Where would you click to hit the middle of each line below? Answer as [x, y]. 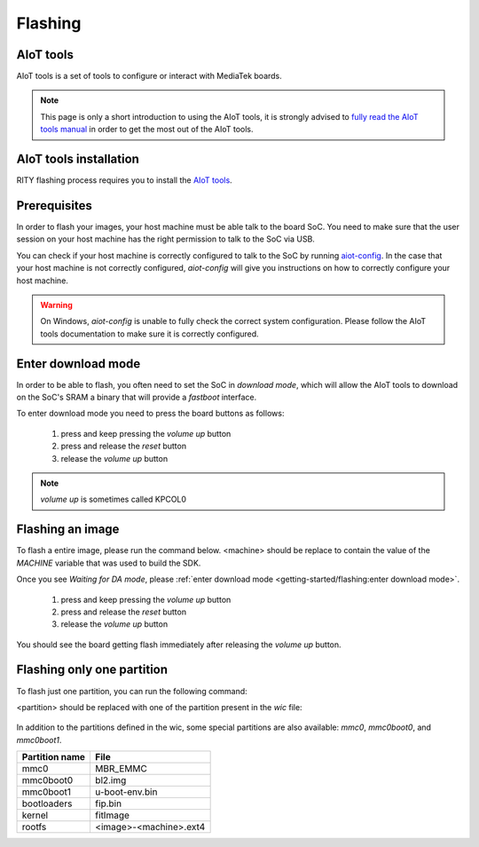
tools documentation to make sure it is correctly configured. [149, 334]
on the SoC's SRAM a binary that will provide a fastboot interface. [137, 397]
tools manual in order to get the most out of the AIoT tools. [147, 130]
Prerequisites [54, 206]
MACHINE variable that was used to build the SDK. [109, 563]
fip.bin [108, 803]
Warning [56, 305]
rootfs [34, 827]
